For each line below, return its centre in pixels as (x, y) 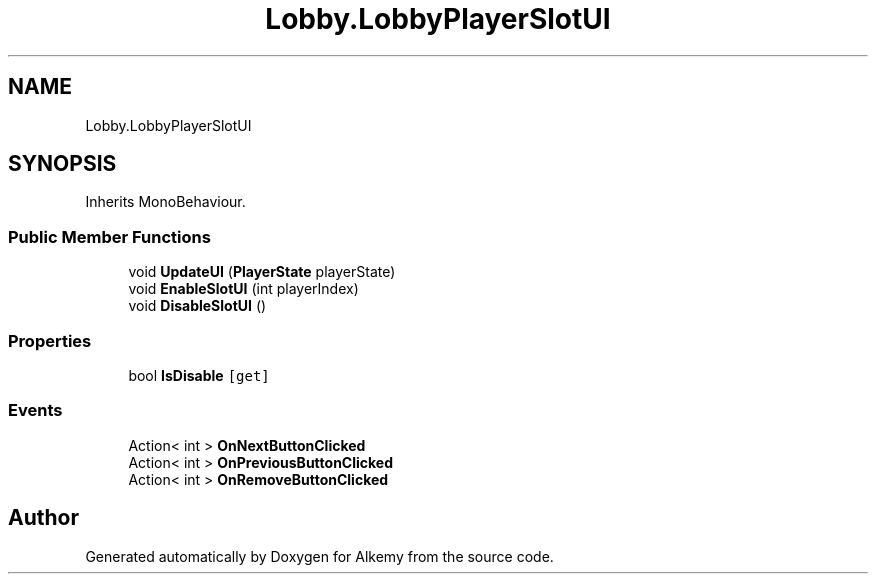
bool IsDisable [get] (199, 375)
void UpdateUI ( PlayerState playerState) (262, 272)
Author (43, 518)
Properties (50, 340)
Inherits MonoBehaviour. (165, 202)
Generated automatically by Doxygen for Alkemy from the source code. (319, 556)
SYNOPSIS (62, 164)
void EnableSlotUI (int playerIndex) (243, 289)
